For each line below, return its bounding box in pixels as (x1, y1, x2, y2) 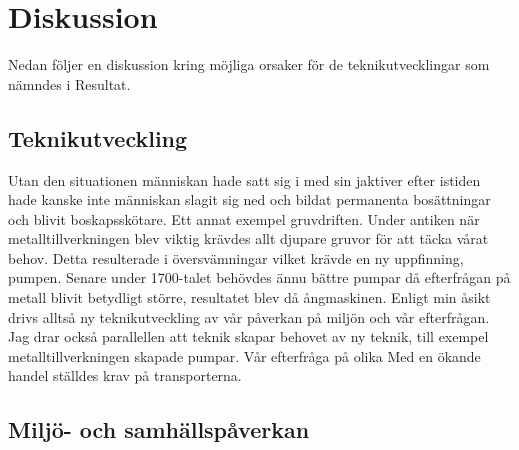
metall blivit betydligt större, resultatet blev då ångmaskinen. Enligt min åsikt (8, 287, 491, 308)
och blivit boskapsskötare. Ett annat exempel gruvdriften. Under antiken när (8, 208, 480, 229)
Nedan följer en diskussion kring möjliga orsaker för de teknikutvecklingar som (8, 54, 490, 75)
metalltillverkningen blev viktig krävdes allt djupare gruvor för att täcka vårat (8, 228, 489, 249)
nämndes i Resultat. (8, 73, 131, 94)
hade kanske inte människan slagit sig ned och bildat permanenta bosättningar (8, 189, 491, 210)
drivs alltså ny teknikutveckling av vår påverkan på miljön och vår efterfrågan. (8, 306, 490, 327)
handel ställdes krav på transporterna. (8, 365, 242, 386)
